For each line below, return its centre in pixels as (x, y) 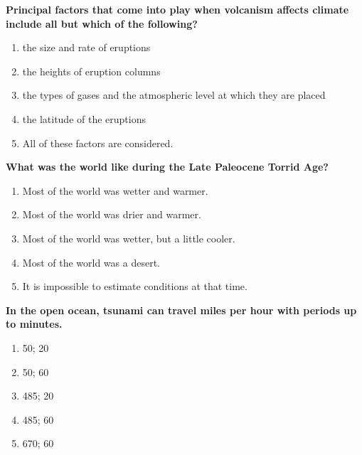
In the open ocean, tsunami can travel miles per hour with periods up (181, 310)
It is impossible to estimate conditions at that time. (135, 286)
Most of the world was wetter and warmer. (115, 190)
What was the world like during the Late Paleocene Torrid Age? (167, 167)
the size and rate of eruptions (86, 47)
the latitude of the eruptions (84, 118)
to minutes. (34, 324)
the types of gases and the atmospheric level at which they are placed (174, 95)
